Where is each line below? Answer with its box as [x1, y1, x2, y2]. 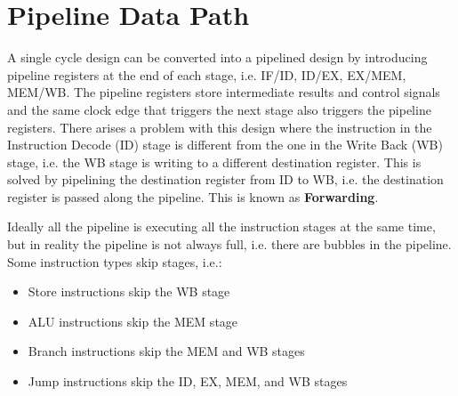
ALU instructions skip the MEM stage [28, 311, 238, 330]
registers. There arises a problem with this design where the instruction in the [7, 117, 432, 136]
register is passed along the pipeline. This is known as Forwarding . [7, 187, 379, 206]
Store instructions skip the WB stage [28, 282, 230, 301]
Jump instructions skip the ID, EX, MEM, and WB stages [28, 372, 348, 391]
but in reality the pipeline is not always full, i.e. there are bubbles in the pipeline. [7, 235, 452, 254]
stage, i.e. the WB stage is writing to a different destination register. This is [7, 152, 422, 171]
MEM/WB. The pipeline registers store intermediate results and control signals [7, 83, 440, 101]
